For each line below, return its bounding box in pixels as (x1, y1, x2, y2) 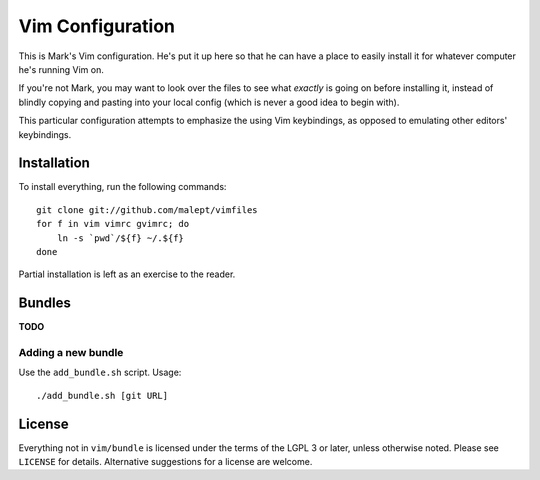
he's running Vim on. (18, 63, 104, 75)
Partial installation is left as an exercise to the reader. (18, 268, 236, 280)
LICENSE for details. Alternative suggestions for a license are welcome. (18, 456, 313, 468)
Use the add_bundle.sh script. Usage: (18, 366, 182, 379)
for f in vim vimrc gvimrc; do (36, 218, 190, 230)
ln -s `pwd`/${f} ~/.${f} (56, 232, 185, 244)
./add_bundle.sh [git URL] (36, 390, 169, 401)
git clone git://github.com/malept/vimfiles (36, 204, 259, 215)
